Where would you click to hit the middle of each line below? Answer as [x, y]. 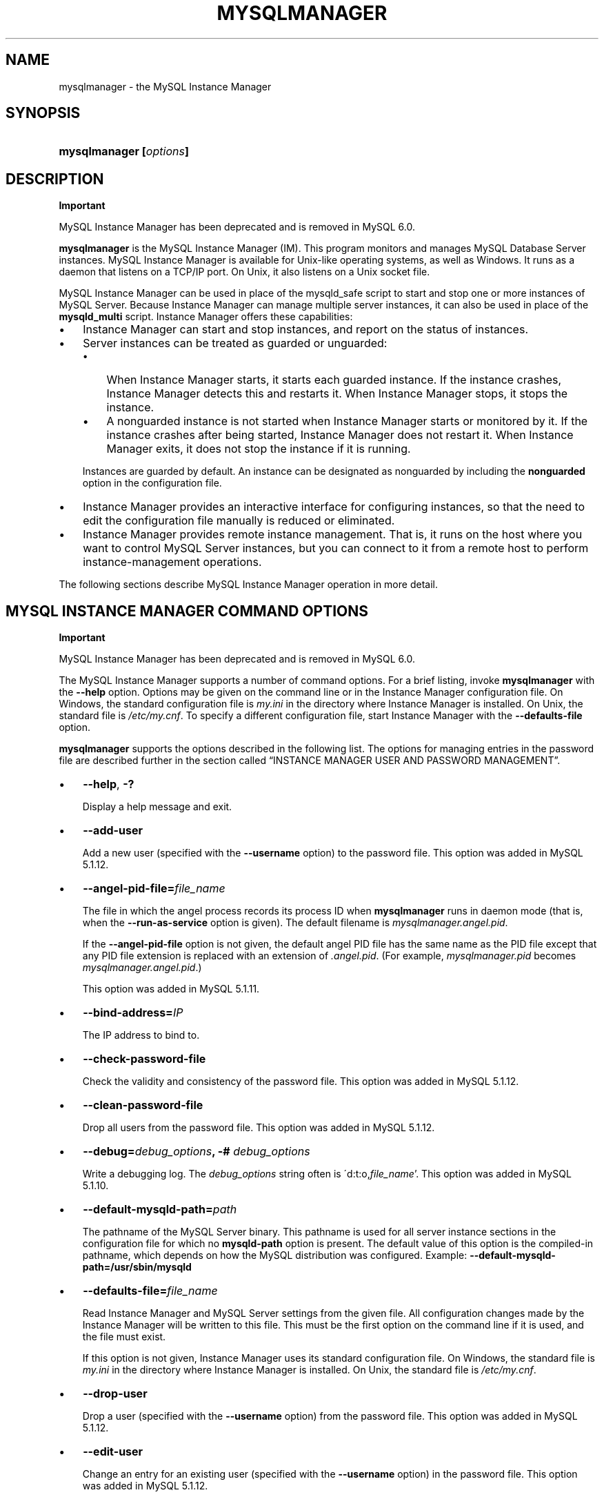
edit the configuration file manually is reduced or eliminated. [239, 521]
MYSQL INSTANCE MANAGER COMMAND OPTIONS [187, 611]
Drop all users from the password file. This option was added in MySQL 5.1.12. [259, 1128]
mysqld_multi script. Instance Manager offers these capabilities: [206, 317]
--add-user [113, 831]
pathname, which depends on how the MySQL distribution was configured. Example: [275, 1255]
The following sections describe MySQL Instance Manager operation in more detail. [248, 585]
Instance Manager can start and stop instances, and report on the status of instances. [305, 330]
